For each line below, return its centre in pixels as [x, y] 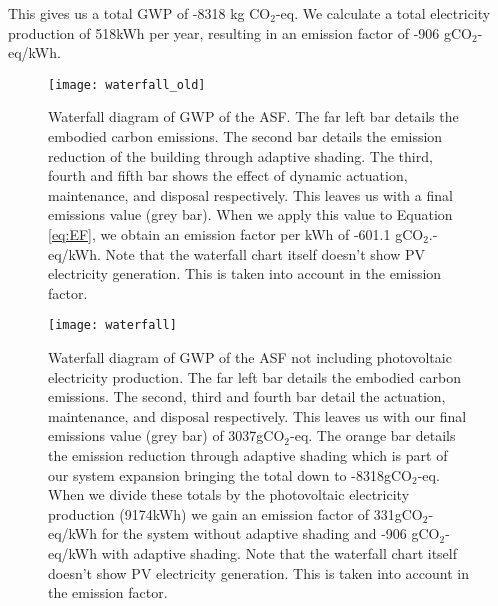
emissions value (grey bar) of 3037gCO [166, 435]
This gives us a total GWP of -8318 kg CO [139, 13]
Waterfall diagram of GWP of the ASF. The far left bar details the [253, 116]
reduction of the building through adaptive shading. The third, [240, 155]
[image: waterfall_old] [127, 84]
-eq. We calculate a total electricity [383, 13]
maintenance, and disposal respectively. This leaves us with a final [250, 194]
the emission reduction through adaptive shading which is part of [248, 455]
